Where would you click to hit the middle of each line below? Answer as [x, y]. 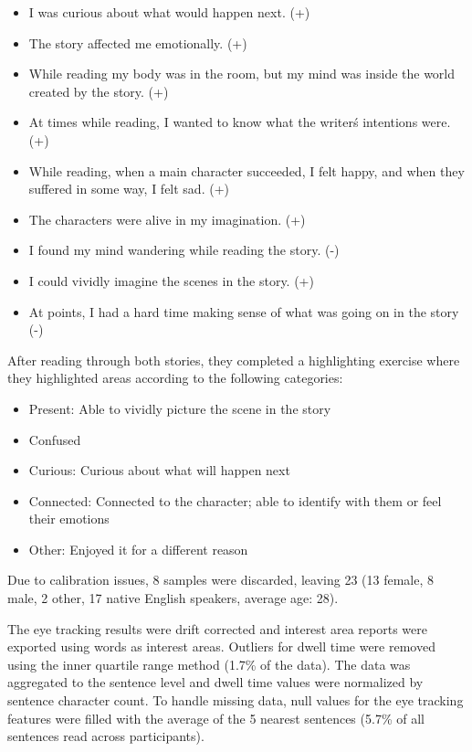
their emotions [69, 519]
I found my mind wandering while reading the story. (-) [184, 250]
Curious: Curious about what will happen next [159, 470]
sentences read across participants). [106, 736]
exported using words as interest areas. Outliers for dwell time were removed [221, 646]
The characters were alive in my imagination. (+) [167, 219]
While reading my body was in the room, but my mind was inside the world [242, 74]
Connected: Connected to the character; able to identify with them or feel [235, 500]
